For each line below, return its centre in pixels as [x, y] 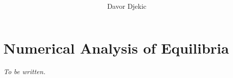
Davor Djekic [127, 6]
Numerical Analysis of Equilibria [116, 48]
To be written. [24, 71]
